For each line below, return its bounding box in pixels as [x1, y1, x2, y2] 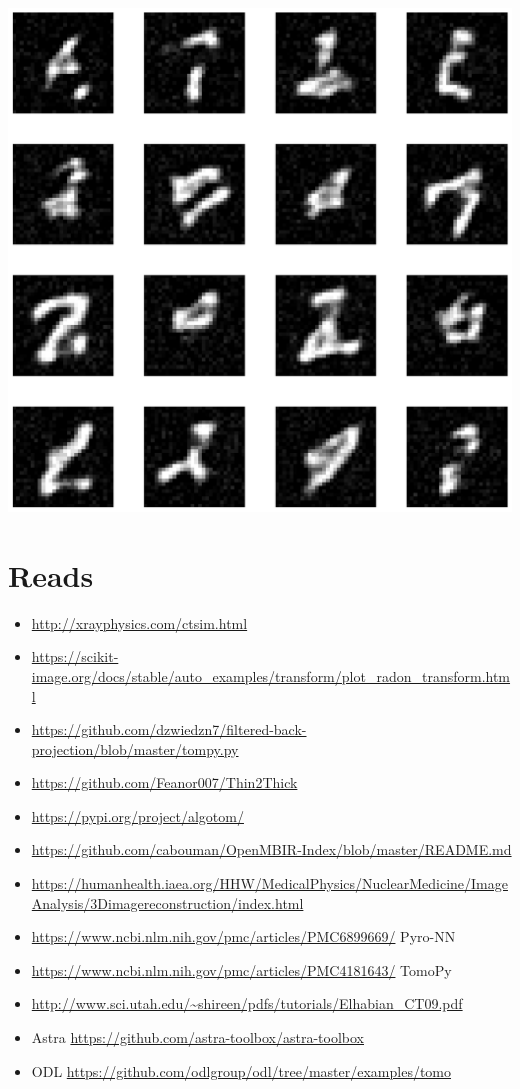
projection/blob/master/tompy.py [31, 738, 239, 759]
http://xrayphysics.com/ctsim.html [31, 612, 248, 633]
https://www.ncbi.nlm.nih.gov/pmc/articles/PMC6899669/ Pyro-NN [31, 926, 456, 947]
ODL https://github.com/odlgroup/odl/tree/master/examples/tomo [31, 1060, 452, 1081]
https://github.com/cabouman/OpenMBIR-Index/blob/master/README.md [31, 839, 512, 860]
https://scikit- [31, 646, 119, 667]
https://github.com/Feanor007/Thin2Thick [31, 772, 298, 793]
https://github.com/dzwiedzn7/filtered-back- [31, 719, 307, 740]
